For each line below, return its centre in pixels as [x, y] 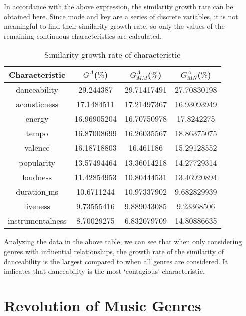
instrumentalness [37, 221]
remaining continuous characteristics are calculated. [83, 35]
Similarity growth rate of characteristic [113, 55]
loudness [37, 177]
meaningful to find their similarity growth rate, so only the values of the [114, 26]
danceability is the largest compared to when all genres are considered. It [116, 261]
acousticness [37, 104]
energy [37, 119]
